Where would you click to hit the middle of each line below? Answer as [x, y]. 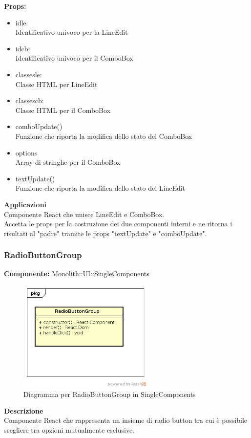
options [26, 152]
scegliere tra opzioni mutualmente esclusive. [69, 429]
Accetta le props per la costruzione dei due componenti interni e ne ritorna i [118, 224]
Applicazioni [25, 204]
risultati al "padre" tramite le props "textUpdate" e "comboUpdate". [105, 233]
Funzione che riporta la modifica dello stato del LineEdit [100, 188]
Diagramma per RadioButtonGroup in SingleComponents [110, 394]
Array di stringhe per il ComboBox [68, 162]
